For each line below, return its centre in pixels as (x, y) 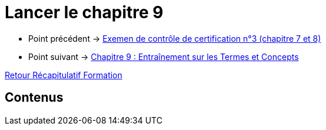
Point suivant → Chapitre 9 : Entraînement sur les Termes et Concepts (164, 56)
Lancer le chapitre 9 (84, 12)
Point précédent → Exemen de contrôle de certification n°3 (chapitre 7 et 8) (175, 38)
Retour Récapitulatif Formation (64, 75)
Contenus (34, 98)
